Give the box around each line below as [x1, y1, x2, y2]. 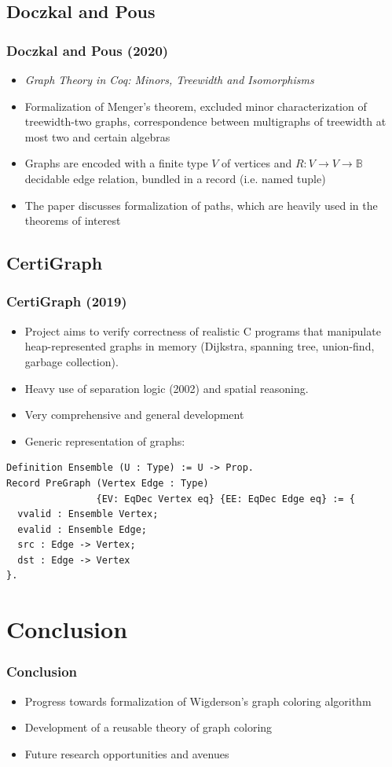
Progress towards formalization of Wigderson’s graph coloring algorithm [24, 692, 372, 709]
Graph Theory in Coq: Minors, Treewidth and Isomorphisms [24, 72, 314, 87]
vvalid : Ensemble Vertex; [17, 508, 159, 520]
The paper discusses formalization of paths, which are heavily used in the [24, 196, 378, 213]
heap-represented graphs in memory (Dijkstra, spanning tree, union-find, [24, 338, 375, 354]
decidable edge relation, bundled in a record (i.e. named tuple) [24, 170, 326, 186]
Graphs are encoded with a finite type [24, 155, 208, 171]
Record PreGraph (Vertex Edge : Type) [6, 477, 209, 489]
